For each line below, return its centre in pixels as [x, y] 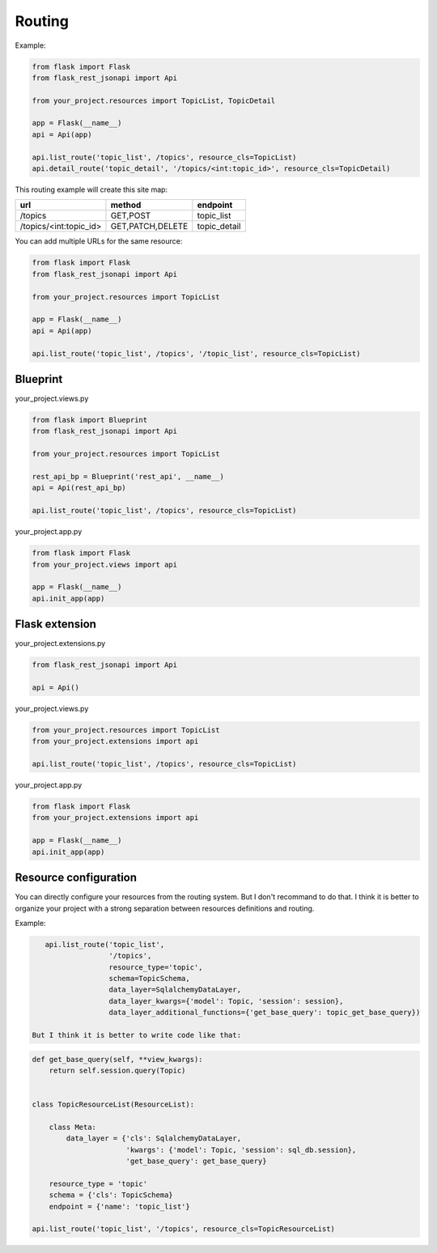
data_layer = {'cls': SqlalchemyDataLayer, [154, 1138]
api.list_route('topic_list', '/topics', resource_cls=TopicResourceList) [184, 1229]
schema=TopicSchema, [149, 979]
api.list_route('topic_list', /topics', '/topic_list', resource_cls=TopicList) [196, 353]
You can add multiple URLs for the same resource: [99, 241]
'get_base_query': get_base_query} [196, 1161]
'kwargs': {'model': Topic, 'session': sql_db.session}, [241, 1150]
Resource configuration [76, 878]
